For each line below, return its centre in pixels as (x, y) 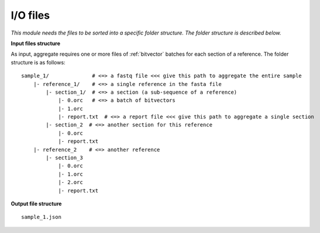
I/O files (30, 15)
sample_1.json (41, 217)
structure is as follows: (38, 62)
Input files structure (36, 43)
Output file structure (36, 203)
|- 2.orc (70, 182)
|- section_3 (64, 158)
